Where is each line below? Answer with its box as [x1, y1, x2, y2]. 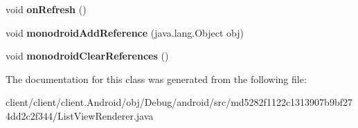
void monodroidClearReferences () [6, 48, 169, 63]
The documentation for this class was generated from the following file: [6, 71, 307, 86]
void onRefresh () [6, 2, 87, 16]
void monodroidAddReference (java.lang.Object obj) [6, 25, 244, 39]
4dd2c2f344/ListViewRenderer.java [6, 108, 154, 122]
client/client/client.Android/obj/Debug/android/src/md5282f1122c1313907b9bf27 [6, 95, 352, 109]
